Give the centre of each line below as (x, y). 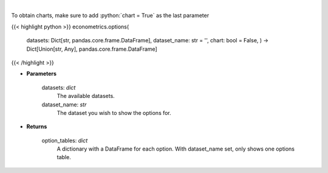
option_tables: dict (65, 140)
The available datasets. (86, 96)
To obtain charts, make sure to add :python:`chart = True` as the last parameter (110, 16)
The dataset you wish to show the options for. (114, 113)
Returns (37, 126)
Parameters (42, 74)
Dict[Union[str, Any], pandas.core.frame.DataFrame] (92, 49)
